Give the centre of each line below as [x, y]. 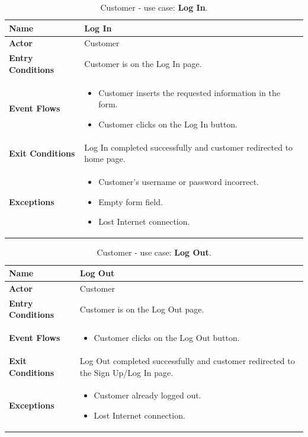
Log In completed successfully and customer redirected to [189, 147]
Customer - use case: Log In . [154, 7]
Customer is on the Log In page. [143, 64]
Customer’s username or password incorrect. [179, 182]
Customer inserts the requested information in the [190, 92]
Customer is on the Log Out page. [142, 309]
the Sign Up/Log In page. [126, 372]
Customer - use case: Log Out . [154, 252]
